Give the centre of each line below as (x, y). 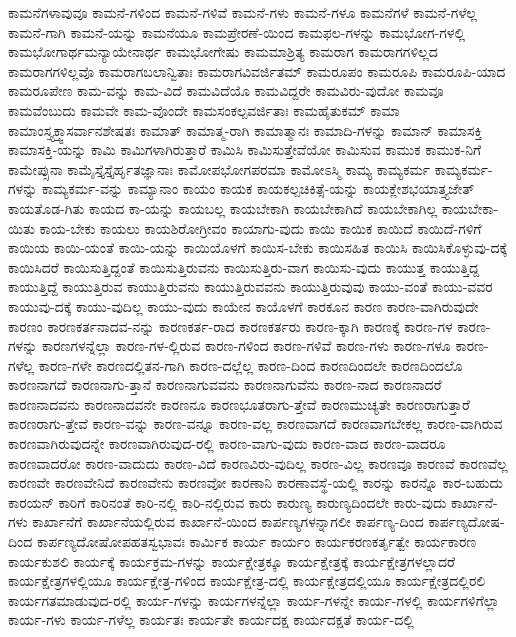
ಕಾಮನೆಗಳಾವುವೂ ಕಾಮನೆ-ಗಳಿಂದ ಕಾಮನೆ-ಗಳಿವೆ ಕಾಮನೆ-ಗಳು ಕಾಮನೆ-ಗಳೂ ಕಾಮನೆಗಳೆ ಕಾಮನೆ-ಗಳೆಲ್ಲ (242, 12)
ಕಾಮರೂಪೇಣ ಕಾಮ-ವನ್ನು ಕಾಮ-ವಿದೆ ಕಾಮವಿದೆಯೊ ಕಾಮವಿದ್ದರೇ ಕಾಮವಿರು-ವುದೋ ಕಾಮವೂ (226, 90)
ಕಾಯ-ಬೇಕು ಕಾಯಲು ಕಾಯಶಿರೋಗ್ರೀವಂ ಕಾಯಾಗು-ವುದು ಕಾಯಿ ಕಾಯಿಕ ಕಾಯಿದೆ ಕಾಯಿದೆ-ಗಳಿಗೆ (260, 227)
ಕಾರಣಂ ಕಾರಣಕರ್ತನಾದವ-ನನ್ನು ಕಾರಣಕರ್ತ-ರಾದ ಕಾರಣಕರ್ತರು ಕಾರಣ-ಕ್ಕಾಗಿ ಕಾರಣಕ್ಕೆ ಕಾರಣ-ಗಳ (230, 325)
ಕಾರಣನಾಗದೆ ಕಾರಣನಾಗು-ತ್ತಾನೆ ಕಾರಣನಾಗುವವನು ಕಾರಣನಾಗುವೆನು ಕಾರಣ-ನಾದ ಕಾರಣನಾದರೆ (225, 384)
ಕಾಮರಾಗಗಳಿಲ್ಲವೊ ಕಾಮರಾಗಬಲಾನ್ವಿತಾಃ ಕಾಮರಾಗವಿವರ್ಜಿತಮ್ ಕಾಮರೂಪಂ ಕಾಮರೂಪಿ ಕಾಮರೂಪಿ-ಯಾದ (257, 70)
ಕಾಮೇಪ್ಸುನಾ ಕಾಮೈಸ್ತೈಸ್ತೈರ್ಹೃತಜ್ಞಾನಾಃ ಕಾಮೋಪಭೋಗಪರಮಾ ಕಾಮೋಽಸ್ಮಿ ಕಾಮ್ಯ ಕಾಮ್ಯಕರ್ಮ (219, 168)
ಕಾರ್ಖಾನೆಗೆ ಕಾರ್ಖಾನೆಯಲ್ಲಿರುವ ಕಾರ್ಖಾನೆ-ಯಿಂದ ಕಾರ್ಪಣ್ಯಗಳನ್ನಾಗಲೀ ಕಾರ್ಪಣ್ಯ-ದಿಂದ (228, 521)
